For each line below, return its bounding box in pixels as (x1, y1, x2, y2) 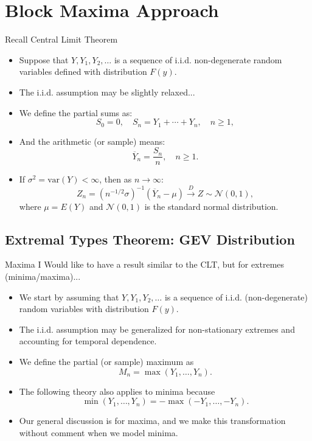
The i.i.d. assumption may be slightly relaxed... (19, 85, 195, 98)
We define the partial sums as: (19, 106, 133, 119)
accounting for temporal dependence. (19, 335, 157, 347)
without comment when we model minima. (19, 426, 178, 439)
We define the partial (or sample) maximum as (19, 355, 194, 367)
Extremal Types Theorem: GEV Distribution (5, 229, 295, 248)
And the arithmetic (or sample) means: (19, 134, 165, 147)
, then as (99, 173, 132, 186)
